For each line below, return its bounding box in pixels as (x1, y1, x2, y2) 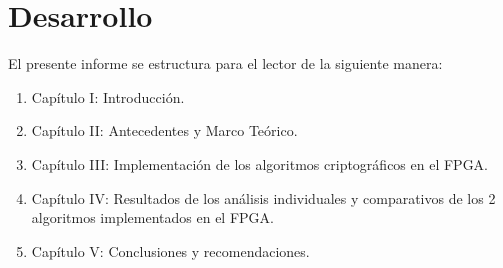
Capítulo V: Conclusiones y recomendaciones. (31, 240, 310, 261)
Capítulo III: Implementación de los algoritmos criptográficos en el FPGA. (31, 153, 489, 174)
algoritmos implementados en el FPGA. (31, 207, 274, 228)
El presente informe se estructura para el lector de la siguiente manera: (8, 53, 443, 74)
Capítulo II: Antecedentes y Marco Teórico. (31, 120, 298, 141)
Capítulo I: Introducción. (31, 86, 185, 107)
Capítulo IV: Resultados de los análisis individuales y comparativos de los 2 (31, 187, 496, 208)
